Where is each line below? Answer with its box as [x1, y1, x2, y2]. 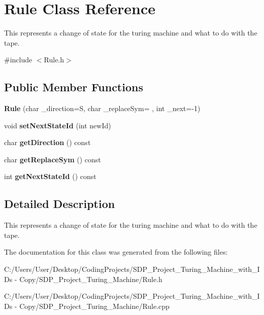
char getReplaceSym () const [4, 154, 101, 164]
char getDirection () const [4, 137, 91, 148]
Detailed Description [4, 196, 115, 212]
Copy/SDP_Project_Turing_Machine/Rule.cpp [19, 300, 170, 311]
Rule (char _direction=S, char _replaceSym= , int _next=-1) [4, 103, 201, 114]
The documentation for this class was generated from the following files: [4, 247, 228, 257]
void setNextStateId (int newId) [4, 120, 111, 130]
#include [4, 54, 32, 65]
